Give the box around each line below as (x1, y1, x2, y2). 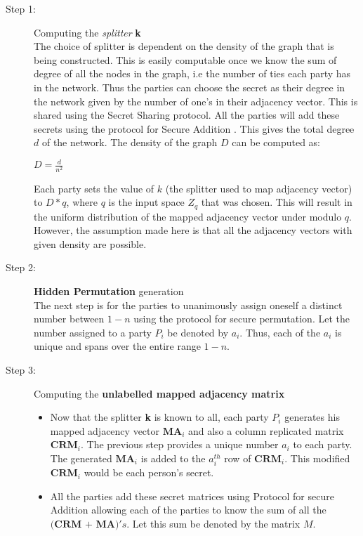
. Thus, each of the (239, 325, 321, 339)
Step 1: (6, 1, 36, 15)
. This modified (284, 450, 350, 465)
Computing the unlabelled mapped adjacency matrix (34, 386, 285, 400)
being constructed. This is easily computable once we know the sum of (34, 52, 337, 67)
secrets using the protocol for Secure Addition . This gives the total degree (34, 121, 355, 136)
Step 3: (6, 362, 36, 377)
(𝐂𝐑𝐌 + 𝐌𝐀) (50, 519, 119, 530)
